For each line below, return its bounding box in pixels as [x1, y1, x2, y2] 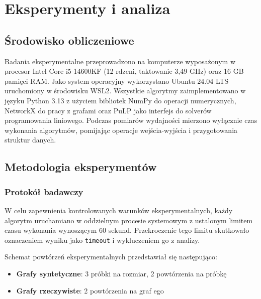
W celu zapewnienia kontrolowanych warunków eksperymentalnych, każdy [5, 205, 233, 215]
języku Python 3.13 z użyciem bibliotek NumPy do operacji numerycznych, [5, 95, 236, 105]
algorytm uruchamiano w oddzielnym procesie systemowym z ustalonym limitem [5, 215, 253, 225]
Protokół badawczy [5, 185, 83, 198]
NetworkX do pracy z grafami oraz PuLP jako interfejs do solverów [5, 105, 212, 115]
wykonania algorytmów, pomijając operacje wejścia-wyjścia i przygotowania [5, 124, 238, 135]
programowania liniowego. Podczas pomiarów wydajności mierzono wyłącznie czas [5, 115, 257, 125]
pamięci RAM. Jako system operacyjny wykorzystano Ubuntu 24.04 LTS [5, 75, 229, 86]
